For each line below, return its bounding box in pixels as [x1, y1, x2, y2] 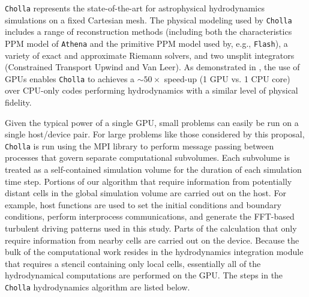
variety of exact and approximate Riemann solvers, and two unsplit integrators [5, 49, 295, 61]
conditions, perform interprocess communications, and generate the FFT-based [5, 210, 295, 223]
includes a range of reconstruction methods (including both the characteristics [5, 25, 292, 38]
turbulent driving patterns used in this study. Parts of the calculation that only [5, 222, 297, 234]
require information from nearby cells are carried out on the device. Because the [5, 233, 299, 246]
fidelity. [5, 96, 32, 108]
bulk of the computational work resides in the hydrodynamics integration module [5, 245, 304, 258]
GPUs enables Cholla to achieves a [5, 72, 135, 85]
